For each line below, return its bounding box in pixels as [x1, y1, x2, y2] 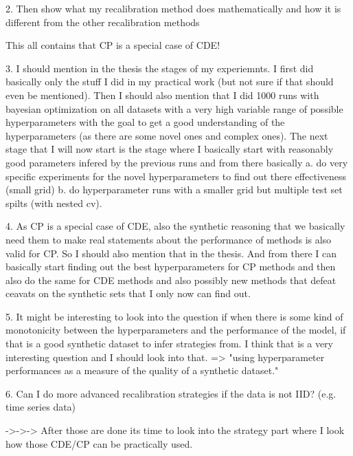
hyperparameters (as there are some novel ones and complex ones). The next [5, 128, 328, 142]
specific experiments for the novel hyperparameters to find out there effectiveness [5, 169, 347, 183]
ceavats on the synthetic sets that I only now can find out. [5, 286, 251, 301]
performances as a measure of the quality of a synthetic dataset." [5, 363, 279, 378]
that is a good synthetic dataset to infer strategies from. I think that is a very [5, 336, 333, 351]
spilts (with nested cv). [5, 195, 102, 210]
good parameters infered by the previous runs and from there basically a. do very [5, 155, 348, 169]
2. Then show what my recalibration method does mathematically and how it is [5, 1, 341, 15]
